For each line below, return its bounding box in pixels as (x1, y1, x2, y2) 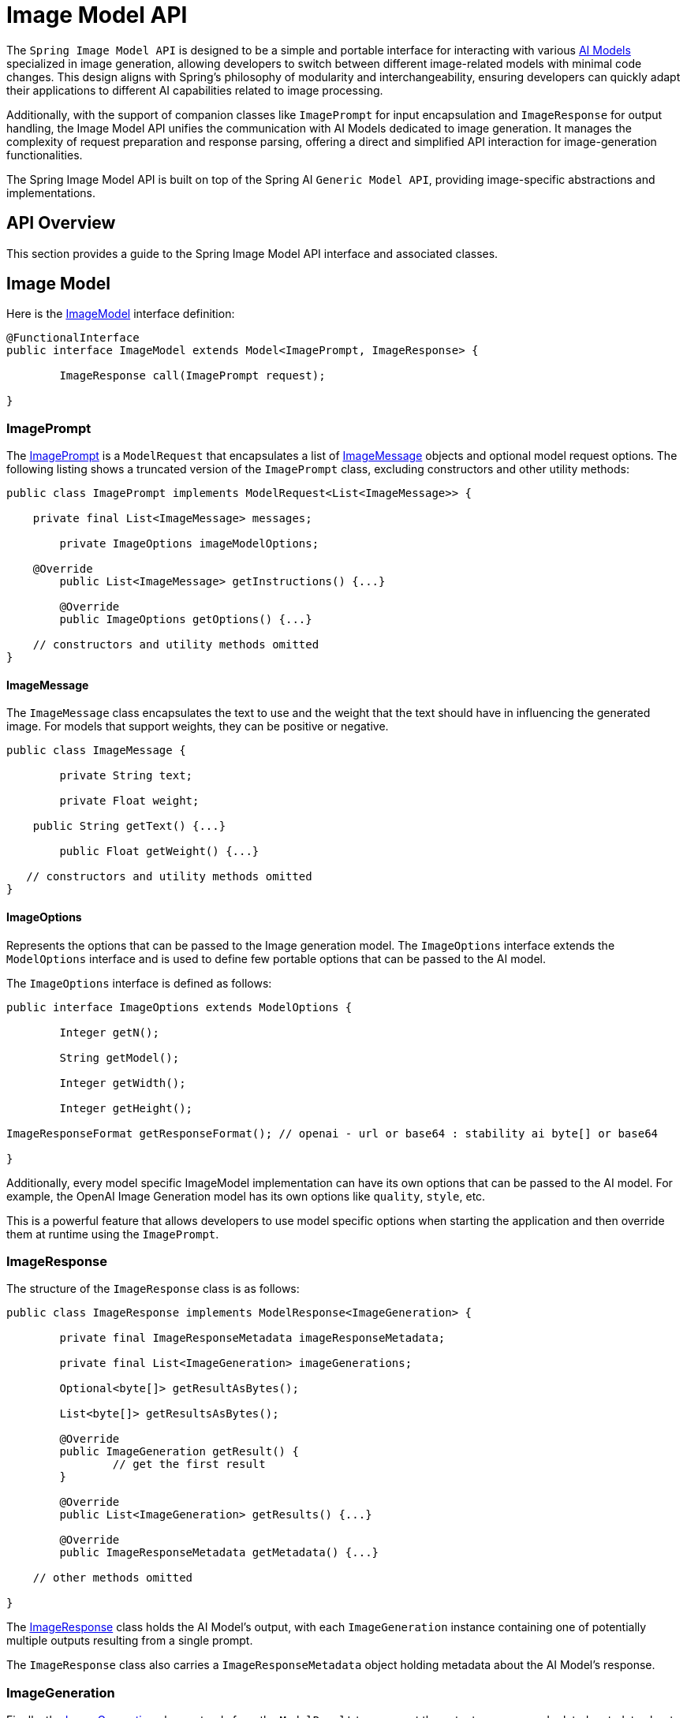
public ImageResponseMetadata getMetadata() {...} (59, 1546, 379, 1559)
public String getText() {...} (32, 820, 226, 833)
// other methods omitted (32, 1571, 193, 1585)
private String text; (59, 769, 193, 782)
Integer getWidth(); (59, 1076, 186, 1089)
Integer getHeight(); (59, 1101, 193, 1115)
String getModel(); (59, 1051, 180, 1064)
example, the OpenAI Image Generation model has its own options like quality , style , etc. (6, 1189, 486, 1203)
